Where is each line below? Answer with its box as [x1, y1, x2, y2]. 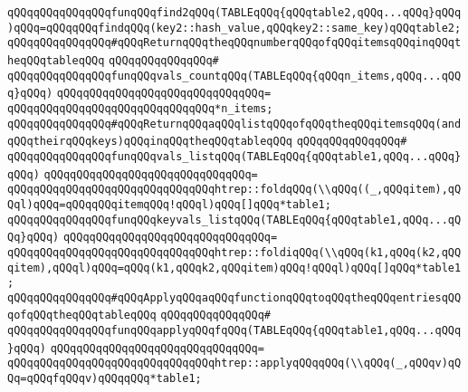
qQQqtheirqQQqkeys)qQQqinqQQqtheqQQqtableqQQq [7, 135, 292, 148]
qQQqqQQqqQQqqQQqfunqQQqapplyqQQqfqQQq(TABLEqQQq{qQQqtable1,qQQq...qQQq [7, 324, 462, 338]
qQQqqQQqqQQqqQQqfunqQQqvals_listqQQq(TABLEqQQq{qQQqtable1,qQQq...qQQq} [7, 149, 462, 163]
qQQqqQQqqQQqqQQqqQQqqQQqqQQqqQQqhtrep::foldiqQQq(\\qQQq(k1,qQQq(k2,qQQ [7, 245, 462, 259]
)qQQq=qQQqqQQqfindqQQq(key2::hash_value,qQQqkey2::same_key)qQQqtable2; [7, 21, 462, 34]
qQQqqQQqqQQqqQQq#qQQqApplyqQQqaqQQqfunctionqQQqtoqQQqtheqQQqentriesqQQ [7, 291, 462, 304]
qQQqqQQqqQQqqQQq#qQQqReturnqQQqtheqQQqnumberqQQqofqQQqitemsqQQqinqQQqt [7, 36, 462, 50]
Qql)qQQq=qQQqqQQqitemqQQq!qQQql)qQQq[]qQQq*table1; [7, 197, 331, 211]
